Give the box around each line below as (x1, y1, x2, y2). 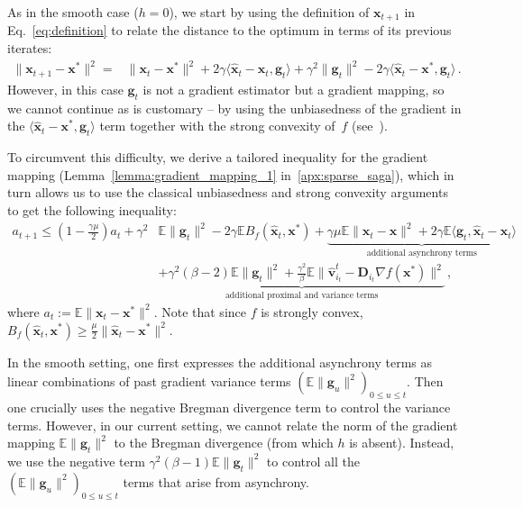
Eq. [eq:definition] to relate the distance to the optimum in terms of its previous (7, 21, 452, 40)
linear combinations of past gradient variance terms (7, 372, 291, 391)
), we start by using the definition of (169, 3, 370, 21)
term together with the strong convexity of (99, 116, 335, 135)
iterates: (7, 39, 52, 58)
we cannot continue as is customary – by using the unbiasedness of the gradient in (7, 98, 462, 117)
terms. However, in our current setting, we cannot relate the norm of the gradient (7, 415, 458, 434)
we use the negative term (7, 451, 145, 470)
